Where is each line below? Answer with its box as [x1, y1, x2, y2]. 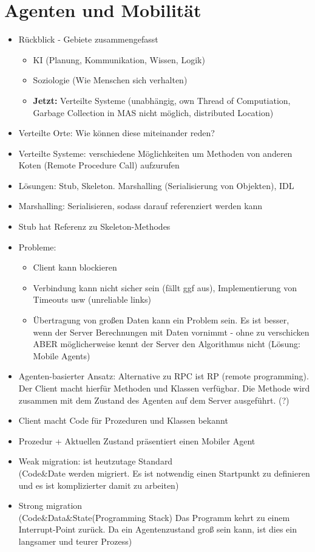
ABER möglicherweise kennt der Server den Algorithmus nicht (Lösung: [33, 337, 300, 350]
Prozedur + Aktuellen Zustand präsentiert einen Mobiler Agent [18, 434, 256, 447]
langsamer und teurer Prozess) [18, 534, 132, 547]
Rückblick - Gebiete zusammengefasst [18, 33, 158, 46]
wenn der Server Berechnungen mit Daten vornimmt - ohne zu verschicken [33, 325, 310, 338]
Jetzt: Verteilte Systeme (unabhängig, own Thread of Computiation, [33, 94, 291, 106]
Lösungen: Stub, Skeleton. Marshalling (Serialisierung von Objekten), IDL [18, 179, 294, 191]
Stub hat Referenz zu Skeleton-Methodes [18, 220, 171, 233]
